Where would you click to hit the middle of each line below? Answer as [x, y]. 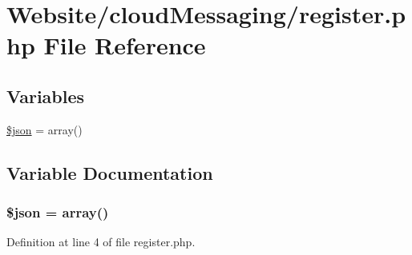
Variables [46, 96]
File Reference [125, 45]
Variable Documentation [110, 172]
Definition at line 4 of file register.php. [101, 242]
